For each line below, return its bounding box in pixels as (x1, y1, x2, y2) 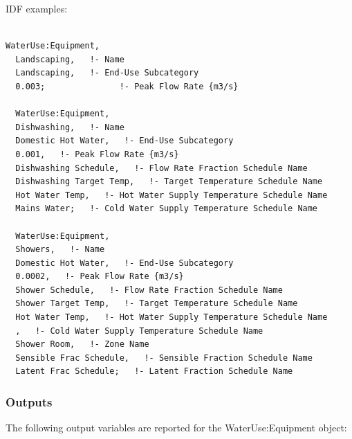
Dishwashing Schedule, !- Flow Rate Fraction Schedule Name (15, 163, 308, 173)
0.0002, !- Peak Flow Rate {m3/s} (15, 271, 184, 282)
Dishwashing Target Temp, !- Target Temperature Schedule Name (15, 177, 323, 187)
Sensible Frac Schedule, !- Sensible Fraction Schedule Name (15, 352, 313, 363)
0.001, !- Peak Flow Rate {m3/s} (15, 149, 179, 159)
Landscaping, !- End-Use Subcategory (15, 68, 199, 78)
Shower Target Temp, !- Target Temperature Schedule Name (15, 298, 298, 309)
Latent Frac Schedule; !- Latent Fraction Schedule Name (15, 366, 293, 377)
